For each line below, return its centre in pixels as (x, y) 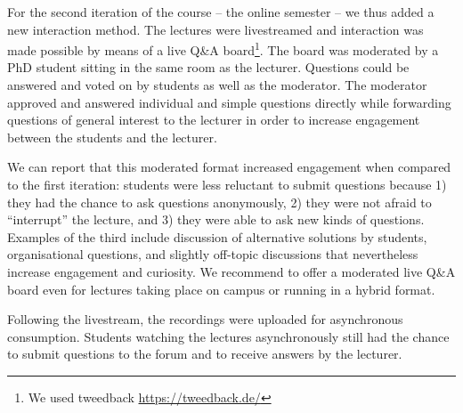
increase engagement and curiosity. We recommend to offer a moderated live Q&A (231, 271)
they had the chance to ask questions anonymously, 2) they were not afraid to (219, 202)
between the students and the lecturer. (112, 137)
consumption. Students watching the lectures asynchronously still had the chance (228, 336)
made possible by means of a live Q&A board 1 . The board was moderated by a (223, 49)
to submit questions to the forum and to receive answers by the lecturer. (205, 354)
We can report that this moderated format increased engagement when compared (229, 167)
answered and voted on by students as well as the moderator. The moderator (217, 85)
